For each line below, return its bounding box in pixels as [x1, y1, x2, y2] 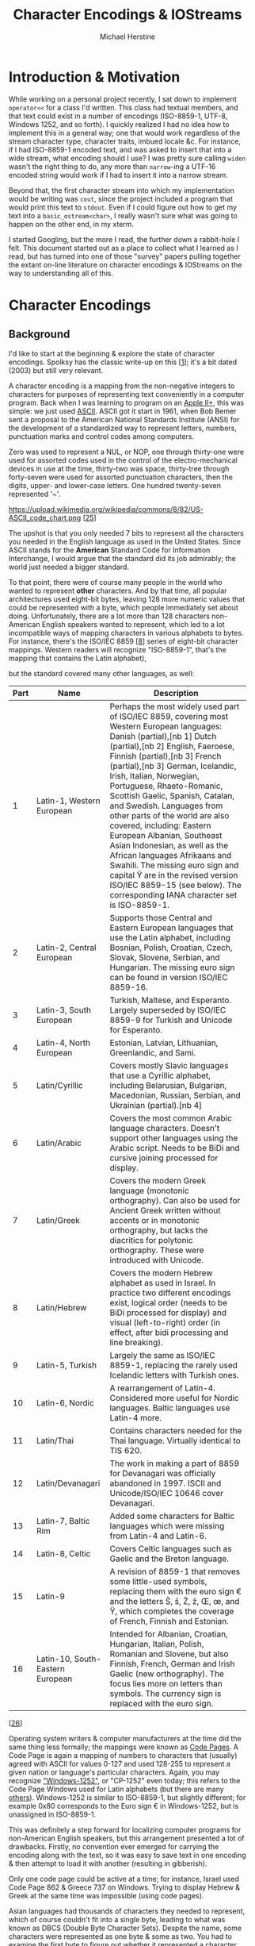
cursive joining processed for [109, 1152, 219, 1163]
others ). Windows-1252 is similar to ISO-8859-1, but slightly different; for [9, 1792, 246, 1802]
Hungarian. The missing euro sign [109, 962, 235, 973]
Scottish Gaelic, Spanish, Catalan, [109, 790, 235, 801]
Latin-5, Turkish [36, 1360, 97, 1371]
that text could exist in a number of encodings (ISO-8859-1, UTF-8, [9, 111, 228, 121]
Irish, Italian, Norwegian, [109, 770, 200, 781]
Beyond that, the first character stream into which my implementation [9, 185, 234, 195]
